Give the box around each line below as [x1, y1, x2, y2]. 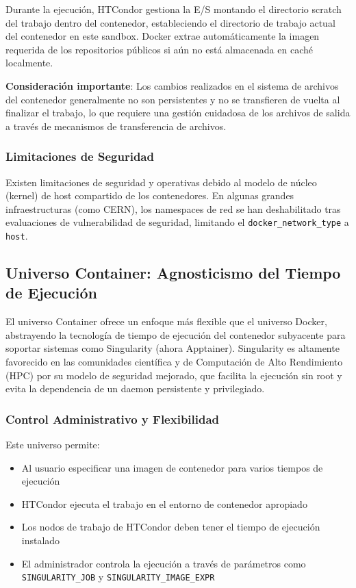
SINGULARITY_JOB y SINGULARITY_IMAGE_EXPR [21, 570, 215, 584]
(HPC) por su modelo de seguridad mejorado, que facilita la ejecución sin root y [5, 368, 342, 382]
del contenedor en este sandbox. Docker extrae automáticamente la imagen [5, 29, 320, 43]
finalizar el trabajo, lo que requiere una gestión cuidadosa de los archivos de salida [5, 105, 351, 120]
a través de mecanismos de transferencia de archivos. [5, 118, 227, 133]
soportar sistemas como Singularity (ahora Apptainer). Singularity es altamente [5, 341, 340, 355]
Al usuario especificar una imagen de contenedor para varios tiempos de [21, 460, 323, 474]
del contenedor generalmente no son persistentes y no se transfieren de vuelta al [5, 92, 340, 106]
